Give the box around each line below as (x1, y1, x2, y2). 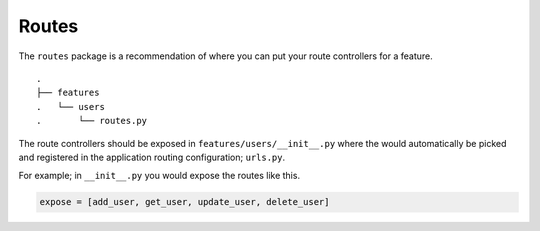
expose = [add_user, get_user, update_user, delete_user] (39, 196, 330, 208)
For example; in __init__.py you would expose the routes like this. (18, 170, 300, 182)
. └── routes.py (36, 115, 148, 127)
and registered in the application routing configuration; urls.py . (18, 151, 286, 163)
